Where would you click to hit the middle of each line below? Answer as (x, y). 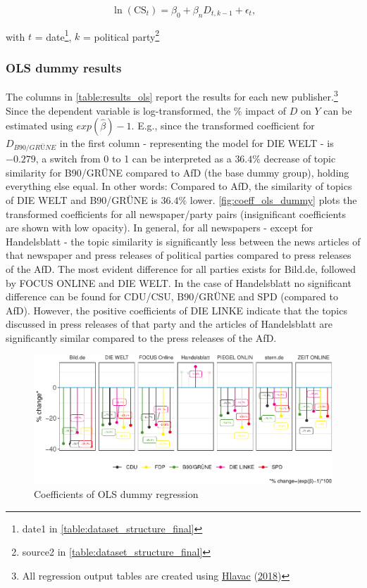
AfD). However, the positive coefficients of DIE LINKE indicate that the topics (176, 310)
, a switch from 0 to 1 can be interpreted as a (133, 159)
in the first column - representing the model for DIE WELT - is (197, 143)
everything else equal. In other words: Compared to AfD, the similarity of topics (179, 186)
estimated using (39, 126)
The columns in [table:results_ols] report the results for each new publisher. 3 (172, 95)
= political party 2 (122, 35)
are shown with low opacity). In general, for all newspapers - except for (160, 228)
